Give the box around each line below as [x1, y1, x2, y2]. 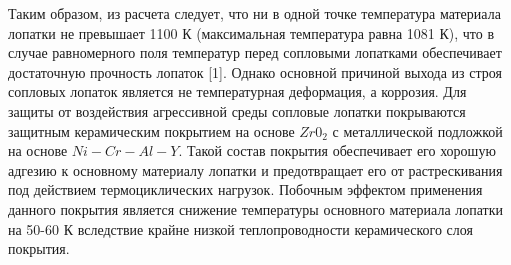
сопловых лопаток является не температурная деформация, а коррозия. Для [8, 81, 467, 102]
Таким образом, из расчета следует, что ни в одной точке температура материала [8, 3, 501, 23]
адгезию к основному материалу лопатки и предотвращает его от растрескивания [8, 159, 503, 180]
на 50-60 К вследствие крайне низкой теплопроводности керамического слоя [8, 218, 473, 239]
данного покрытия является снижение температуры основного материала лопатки [8, 198, 504, 219]
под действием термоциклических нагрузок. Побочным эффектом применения [8, 179, 483, 200]
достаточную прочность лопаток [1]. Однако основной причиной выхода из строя [8, 61, 502, 82]
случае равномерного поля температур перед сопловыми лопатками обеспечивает [8, 42, 502, 63]
